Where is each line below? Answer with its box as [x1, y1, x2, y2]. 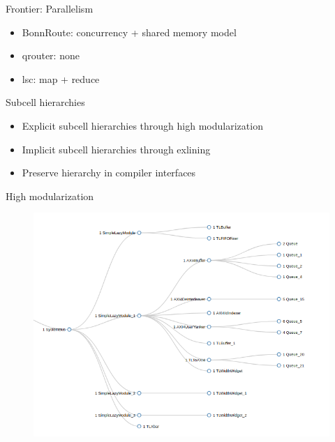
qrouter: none [22, 48, 80, 63]
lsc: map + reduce [22, 71, 100, 86]
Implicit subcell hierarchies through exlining [22, 142, 211, 156]
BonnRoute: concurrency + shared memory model [22, 24, 237, 39]
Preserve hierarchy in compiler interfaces [22, 165, 196, 180]
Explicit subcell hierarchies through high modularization [22, 118, 263, 132]
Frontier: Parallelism [6, 1, 94, 15]
